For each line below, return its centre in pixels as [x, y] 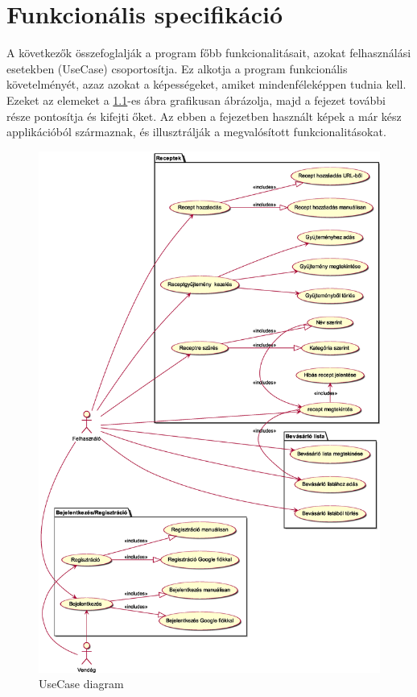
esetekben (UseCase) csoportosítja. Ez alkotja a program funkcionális [177, 68]
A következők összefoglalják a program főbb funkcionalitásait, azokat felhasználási [209, 53]
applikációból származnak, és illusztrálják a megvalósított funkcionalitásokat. [196, 132]
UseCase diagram [81, 684]
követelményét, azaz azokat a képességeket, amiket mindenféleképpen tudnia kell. [206, 84]
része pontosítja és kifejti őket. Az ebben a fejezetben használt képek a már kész [204, 116]
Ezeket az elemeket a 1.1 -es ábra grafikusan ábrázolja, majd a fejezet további [196, 100]
